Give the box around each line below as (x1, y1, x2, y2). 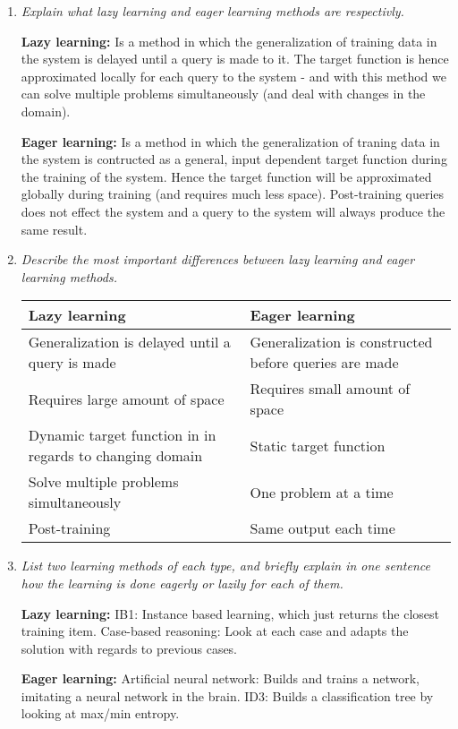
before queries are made (250, 352, 399, 373)
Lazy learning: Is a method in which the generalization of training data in (21, 31, 437, 50)
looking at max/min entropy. (21, 704, 180, 723)
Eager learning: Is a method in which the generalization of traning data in (21, 132, 440, 150)
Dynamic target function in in (28, 425, 216, 446)
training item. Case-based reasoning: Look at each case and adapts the (21, 622, 409, 640)
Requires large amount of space (28, 388, 225, 409)
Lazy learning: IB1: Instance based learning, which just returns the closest (21, 604, 439, 622)
